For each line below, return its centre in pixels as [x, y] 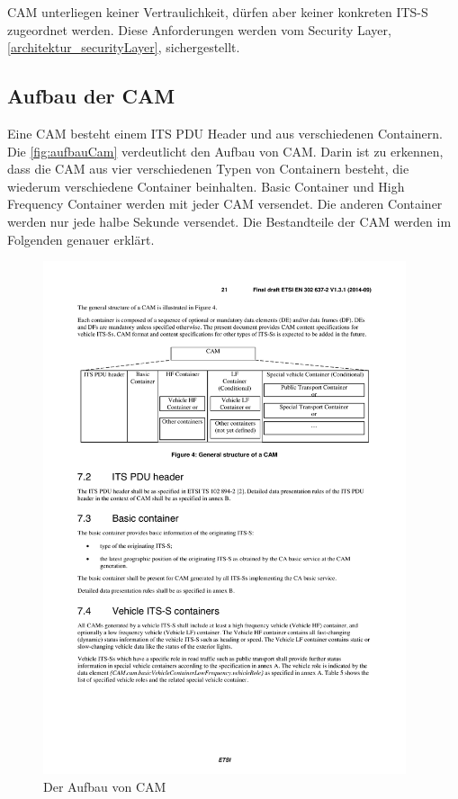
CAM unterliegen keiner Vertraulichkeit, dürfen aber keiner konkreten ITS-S [218, 12]
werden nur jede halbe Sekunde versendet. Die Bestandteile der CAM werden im [229, 221]
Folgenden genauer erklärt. [81, 239]
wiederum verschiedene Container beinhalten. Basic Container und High [206, 186]
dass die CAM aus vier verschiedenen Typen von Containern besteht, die [208, 169]
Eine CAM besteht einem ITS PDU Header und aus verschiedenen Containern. [225, 133]
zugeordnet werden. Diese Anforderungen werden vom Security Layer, [199, 29]
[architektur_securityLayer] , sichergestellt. [124, 47]
